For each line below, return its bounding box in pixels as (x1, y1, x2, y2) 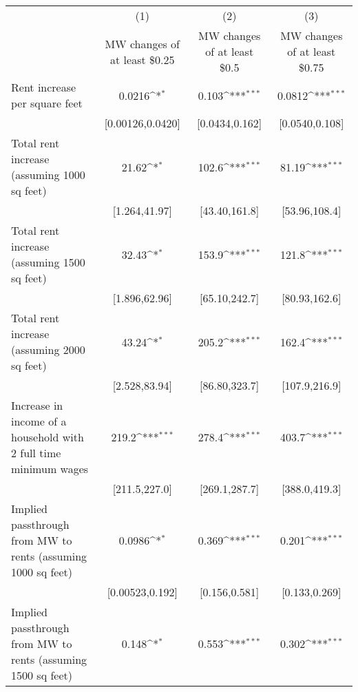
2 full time (11, 445, 61, 461)
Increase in (11, 397, 63, 413)
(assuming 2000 (11, 342, 85, 357)
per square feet (11, 95, 83, 111)
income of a (11, 413, 67, 429)
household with (11, 429, 84, 445)
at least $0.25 (110, 51, 175, 67)
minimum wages (11, 461, 89, 476)
